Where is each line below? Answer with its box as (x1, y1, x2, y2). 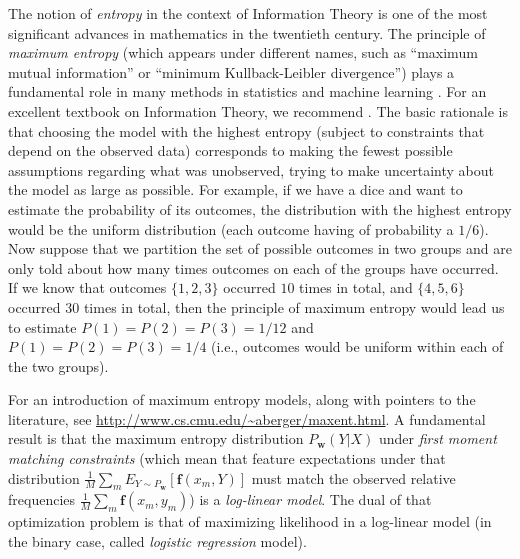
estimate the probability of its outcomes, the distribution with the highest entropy (8, 198, 512, 219)
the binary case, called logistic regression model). (8, 531, 307, 552)
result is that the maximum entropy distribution (8, 428, 304, 449)
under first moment (378, 428, 497, 449)
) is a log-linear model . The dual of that (189, 489, 432, 510)
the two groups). (8, 355, 109, 376)
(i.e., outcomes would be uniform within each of (211, 336, 504, 357)
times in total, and (299, 277, 413, 298)
